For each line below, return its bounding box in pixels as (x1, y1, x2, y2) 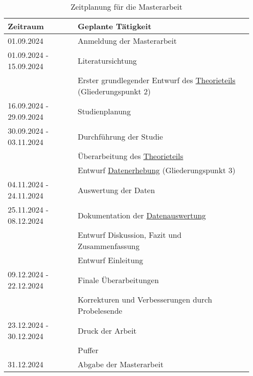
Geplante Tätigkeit (77, 20, 152, 32)
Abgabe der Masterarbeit (77, 358, 163, 370)
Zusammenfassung (77, 240, 140, 251)
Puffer (77, 344, 99, 356)
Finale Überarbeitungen (77, 274, 159, 286)
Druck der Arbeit (77, 324, 137, 336)
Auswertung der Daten (77, 184, 155, 196)
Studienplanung (77, 105, 131, 117)
